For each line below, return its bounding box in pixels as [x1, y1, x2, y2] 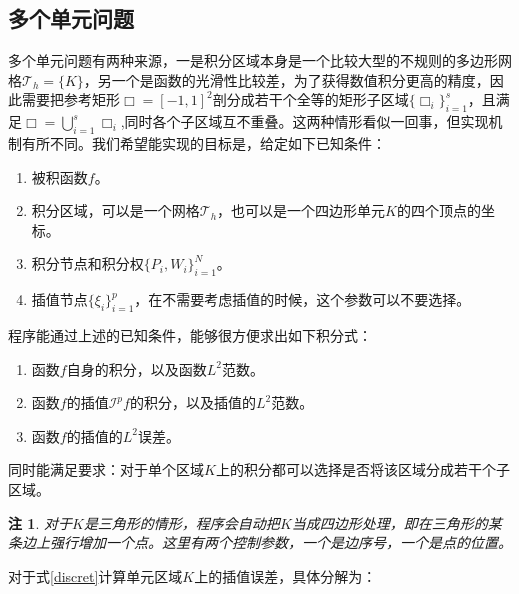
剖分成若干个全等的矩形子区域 [212, 89, 409, 110]
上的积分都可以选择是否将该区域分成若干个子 [215, 459, 510, 480]
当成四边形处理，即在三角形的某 [291, 512, 502, 533]
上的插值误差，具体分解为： [194, 565, 377, 586]
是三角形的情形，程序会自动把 [83, 512, 280, 533]
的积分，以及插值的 [129, 392, 256, 413]
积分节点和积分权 [31, 253, 144, 274]
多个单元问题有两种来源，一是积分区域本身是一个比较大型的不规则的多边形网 [8, 50, 512, 71]
